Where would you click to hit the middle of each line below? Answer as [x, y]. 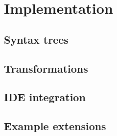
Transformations [46, 68]
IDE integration [45, 97]
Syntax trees [36, 39]
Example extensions [55, 126]
